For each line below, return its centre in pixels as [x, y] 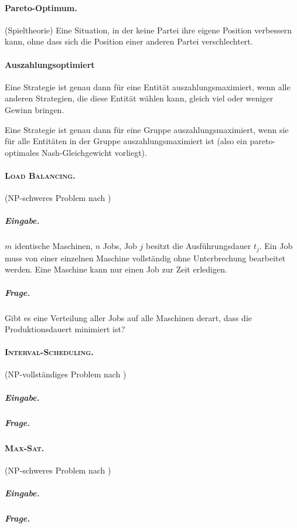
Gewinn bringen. [35, 109]
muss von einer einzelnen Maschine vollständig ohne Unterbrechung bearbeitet [145, 258]
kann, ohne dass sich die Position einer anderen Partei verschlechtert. [129, 41]
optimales [22, 152]
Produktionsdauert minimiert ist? [65, 329]
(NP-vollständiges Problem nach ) [66, 374]
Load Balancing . [40, 175]
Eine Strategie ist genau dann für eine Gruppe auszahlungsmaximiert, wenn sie [147, 129]
